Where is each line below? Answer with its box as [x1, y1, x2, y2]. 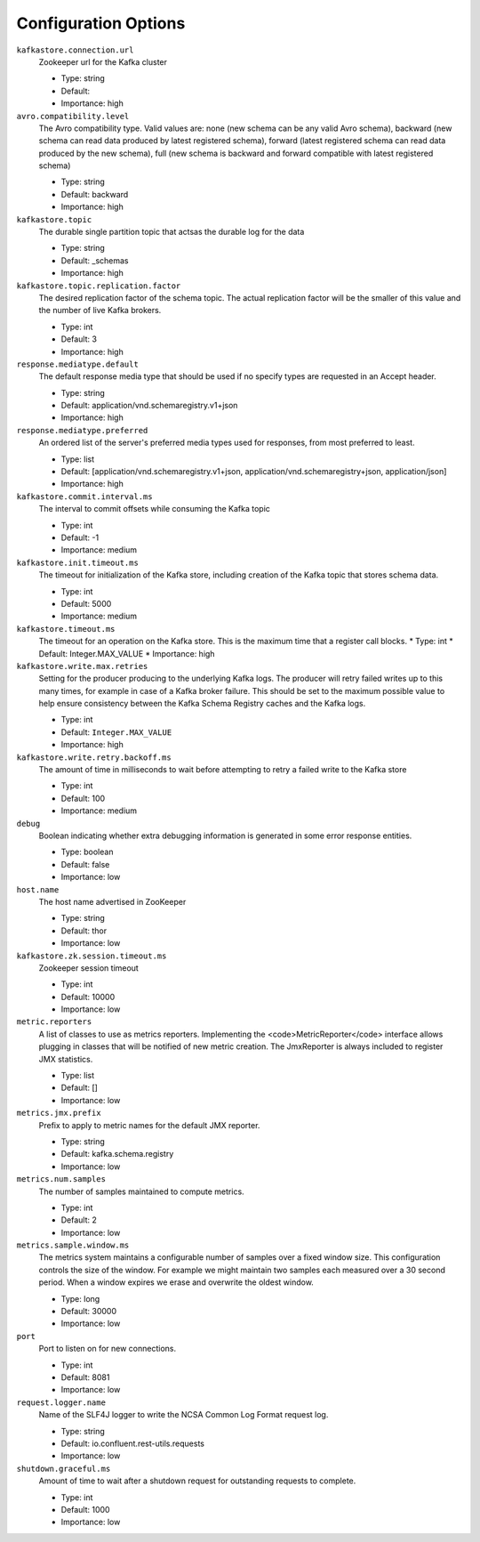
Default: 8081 [60, 1372, 110, 1383]
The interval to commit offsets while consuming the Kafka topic [38, 504, 271, 514]
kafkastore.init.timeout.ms [16, 557, 140, 568]
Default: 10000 [60, 991, 116, 1002]
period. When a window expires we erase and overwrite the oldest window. [38, 1277, 315, 1288]
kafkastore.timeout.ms [16, 624, 116, 634]
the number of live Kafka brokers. [38, 305, 162, 316]
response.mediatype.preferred [16, 425, 148, 435]
